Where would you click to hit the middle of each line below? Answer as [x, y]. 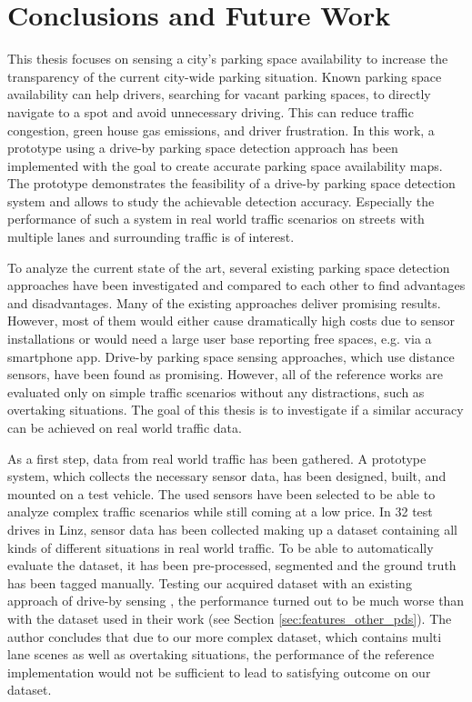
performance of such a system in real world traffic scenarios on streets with [216, 219]
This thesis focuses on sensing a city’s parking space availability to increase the [228, 59]
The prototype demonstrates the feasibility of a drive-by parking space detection [231, 183]
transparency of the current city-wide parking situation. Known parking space [225, 76]
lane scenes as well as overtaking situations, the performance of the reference [221, 654]
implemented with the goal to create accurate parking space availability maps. [225, 165]
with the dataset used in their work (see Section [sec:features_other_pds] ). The [230, 618]
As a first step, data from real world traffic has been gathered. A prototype [217, 458]
